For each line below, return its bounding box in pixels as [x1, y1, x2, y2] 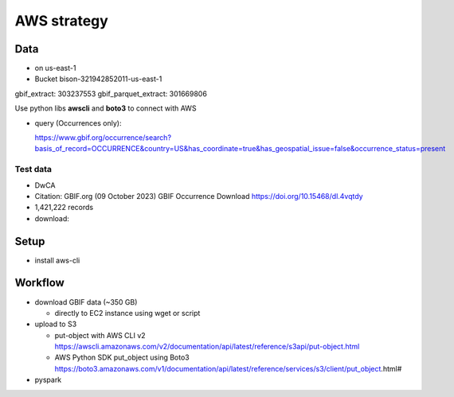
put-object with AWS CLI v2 [54, 330, 147, 340]
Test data [14, 164, 52, 175]
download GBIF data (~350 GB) [34, 297, 138, 306]
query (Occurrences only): [34, 118, 122, 127]
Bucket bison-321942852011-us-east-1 [34, 74, 162, 84]
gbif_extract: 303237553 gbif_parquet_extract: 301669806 [14, 88, 207, 99]
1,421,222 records [34, 203, 94, 212]
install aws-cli [34, 255, 80, 265]
